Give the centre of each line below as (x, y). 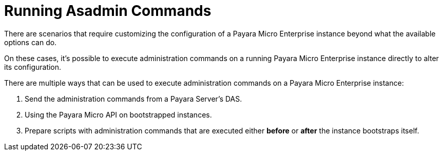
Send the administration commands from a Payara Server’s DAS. (133, 99)
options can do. (31, 42)
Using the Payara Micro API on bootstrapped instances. (118, 114)
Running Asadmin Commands (108, 11)
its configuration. (33, 67)
